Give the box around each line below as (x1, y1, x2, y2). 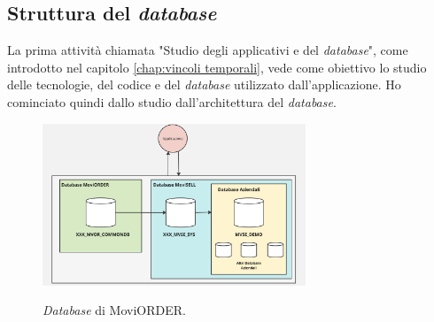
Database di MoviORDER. (43, 301, 186, 319)
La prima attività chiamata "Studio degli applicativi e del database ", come (7, 41, 408, 59)
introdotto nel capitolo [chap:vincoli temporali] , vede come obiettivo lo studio (7, 57, 427, 76)
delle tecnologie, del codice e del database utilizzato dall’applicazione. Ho (7, 75, 401, 94)
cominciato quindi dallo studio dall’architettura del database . (7, 92, 337, 111)
